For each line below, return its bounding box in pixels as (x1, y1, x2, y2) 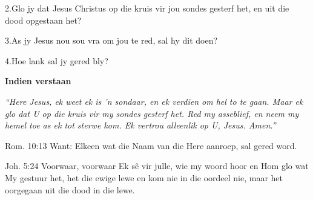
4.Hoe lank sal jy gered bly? (5, 54, 108, 67)
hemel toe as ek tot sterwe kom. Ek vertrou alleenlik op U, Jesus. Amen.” (5, 119, 276, 132)
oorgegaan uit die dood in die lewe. (5, 183, 135, 196)
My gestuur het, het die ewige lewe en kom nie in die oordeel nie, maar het (5, 171, 283, 184)
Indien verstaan (5, 75, 71, 87)
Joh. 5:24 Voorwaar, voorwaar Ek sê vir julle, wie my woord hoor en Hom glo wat (5, 159, 309, 172)
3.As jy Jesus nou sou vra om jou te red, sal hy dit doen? (5, 34, 218, 47)
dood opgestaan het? (5, 13, 82, 26)
